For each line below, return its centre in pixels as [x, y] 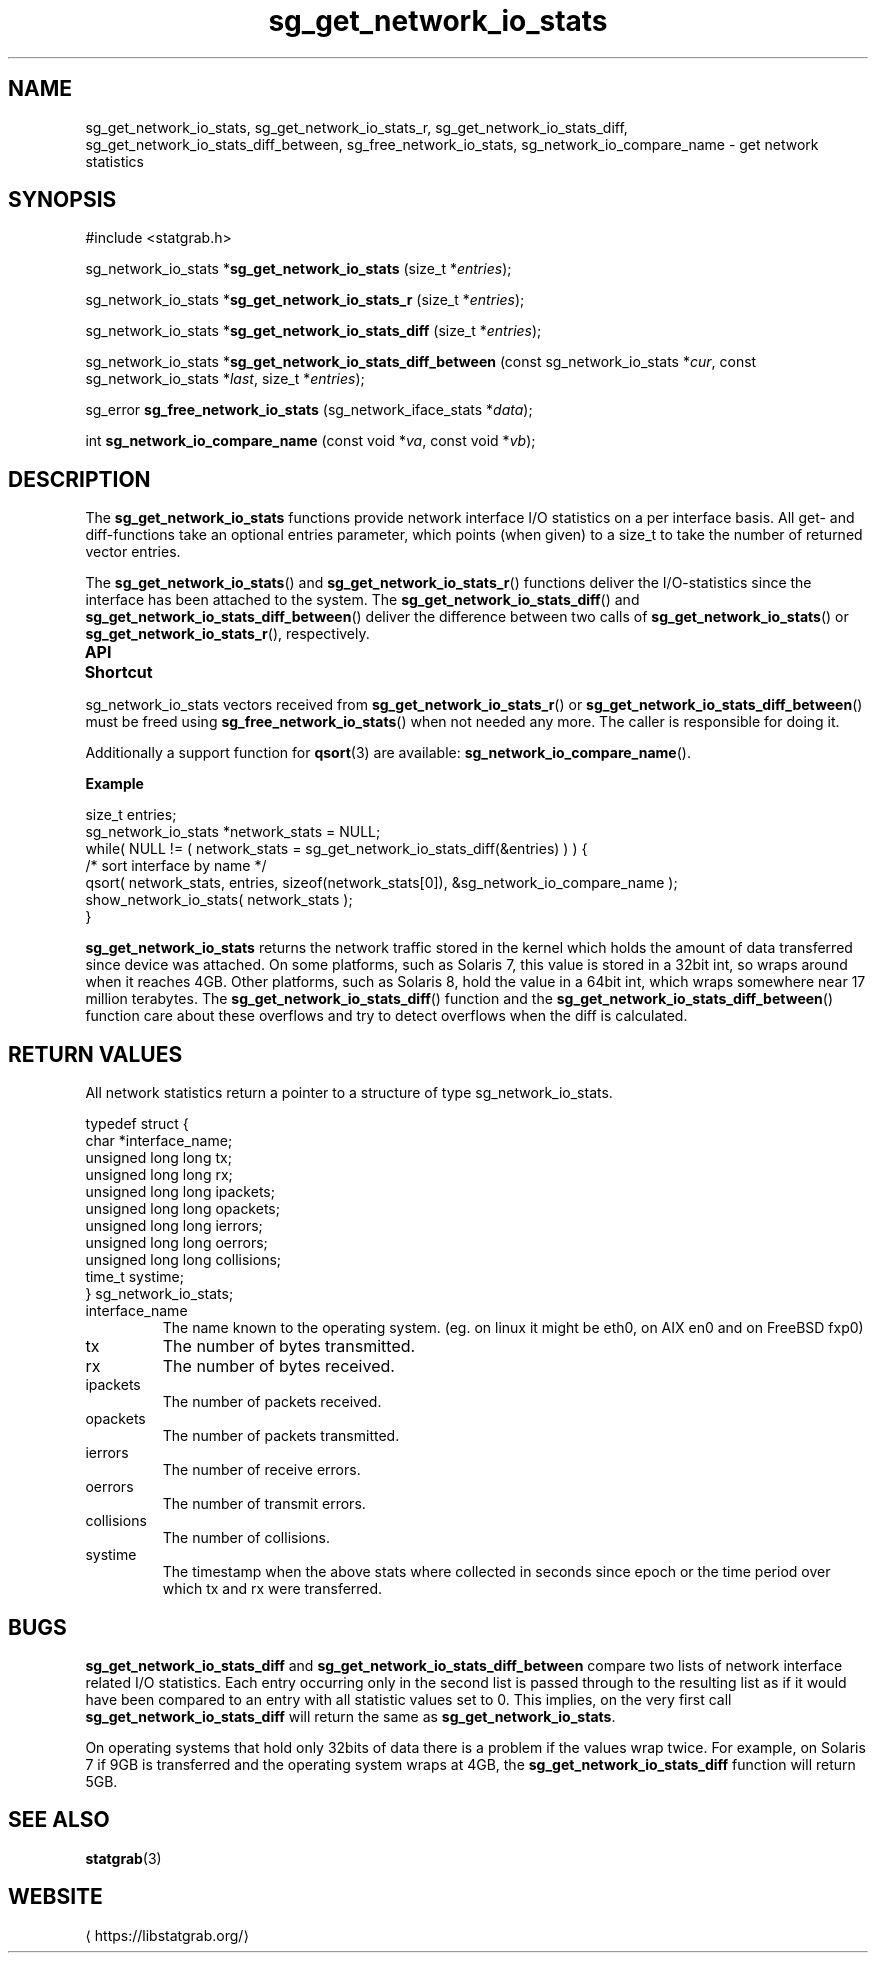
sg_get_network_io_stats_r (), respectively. [227, 634]
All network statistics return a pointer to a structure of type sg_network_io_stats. [349, 1093]
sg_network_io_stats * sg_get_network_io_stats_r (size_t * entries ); [305, 300]
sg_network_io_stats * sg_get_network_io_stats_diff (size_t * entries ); [313, 331]
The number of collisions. [246, 1538]
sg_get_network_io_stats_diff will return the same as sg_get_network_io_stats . [350, 1716]
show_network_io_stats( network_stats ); [219, 900]
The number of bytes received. [278, 1366]
